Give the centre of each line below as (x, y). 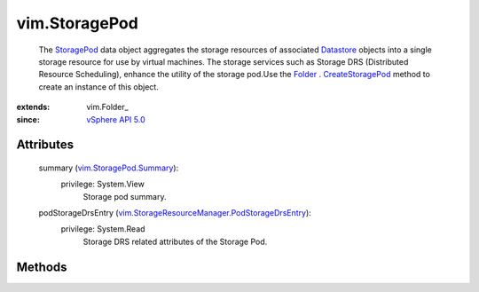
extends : (33, 107)
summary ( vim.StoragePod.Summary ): (109, 168)
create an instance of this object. (98, 87)
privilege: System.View (103, 184)
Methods (42, 267)
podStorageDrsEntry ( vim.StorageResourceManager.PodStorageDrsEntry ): (175, 213)
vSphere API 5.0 (116, 119)
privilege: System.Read (103, 229)
